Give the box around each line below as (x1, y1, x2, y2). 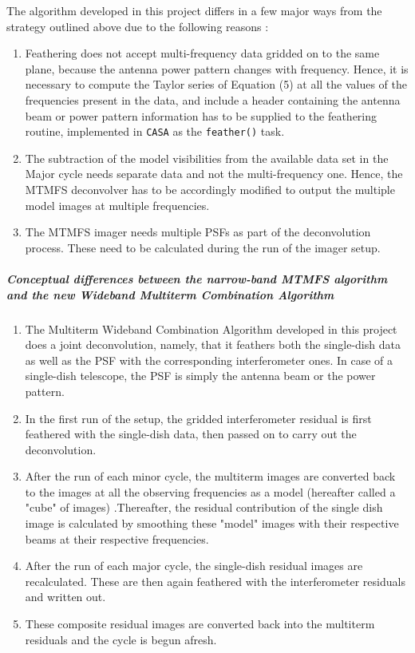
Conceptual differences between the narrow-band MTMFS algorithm (6, 270, 388, 287)
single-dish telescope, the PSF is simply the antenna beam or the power (25, 367, 376, 384)
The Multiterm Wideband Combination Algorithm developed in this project (25, 320, 397, 337)
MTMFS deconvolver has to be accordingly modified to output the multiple (25, 181, 395, 197)
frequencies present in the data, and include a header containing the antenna (25, 91, 401, 108)
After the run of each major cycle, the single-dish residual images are (25, 557, 363, 574)
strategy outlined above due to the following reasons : (6, 18, 269, 34)
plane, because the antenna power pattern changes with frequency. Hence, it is (25, 60, 409, 77)
